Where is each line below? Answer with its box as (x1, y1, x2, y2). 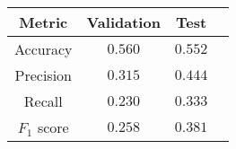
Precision (14, 65, 72, 85)
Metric (19, 12, 68, 32)
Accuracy (14, 39, 73, 59)
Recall (23, 91, 63, 111)
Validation (86, 12, 161, 32)
